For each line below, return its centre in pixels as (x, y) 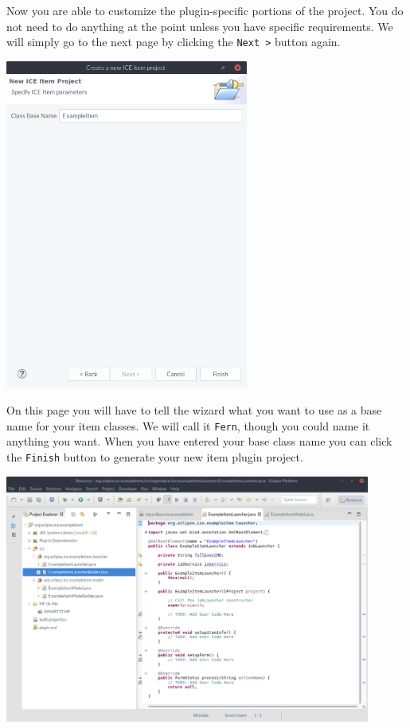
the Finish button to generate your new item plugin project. (155, 456)
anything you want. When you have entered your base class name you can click (199, 441)
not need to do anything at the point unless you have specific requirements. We (200, 26)
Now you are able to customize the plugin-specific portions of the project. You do (205, 10)
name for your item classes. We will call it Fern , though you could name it (188, 425)
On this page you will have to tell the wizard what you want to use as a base (194, 410)
